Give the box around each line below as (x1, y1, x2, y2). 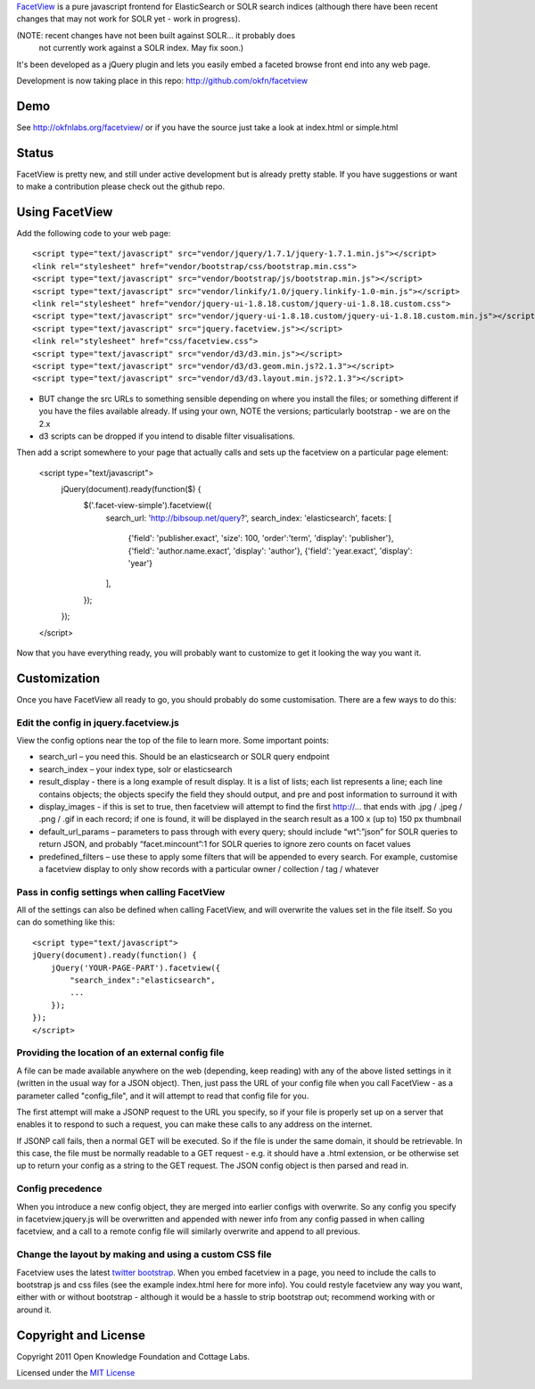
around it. (16, 1304, 53, 1315)
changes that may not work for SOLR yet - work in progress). (16, 13, 241, 24)
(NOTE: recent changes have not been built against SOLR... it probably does (16, 29, 296, 40)
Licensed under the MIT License (16, 1368, 136, 1378)
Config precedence (16, 1182, 103, 1195)
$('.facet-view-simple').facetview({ (83, 500, 212, 511)
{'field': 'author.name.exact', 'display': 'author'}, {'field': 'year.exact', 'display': (128, 545, 414, 556)
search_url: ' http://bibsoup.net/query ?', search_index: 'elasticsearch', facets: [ (105, 513, 392, 523)
